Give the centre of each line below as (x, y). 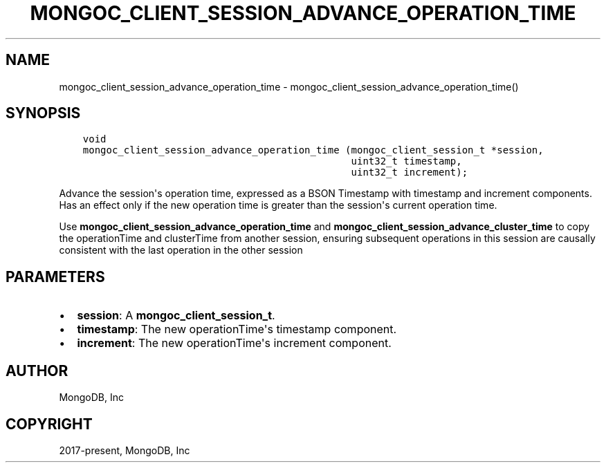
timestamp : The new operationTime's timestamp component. (237, 329)
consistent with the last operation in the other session (181, 250)
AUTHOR (37, 371)
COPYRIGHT (49, 424)
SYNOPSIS (43, 113)
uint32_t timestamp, (406, 161)
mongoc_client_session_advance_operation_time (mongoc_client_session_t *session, (313, 150)
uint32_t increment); (410, 172)
